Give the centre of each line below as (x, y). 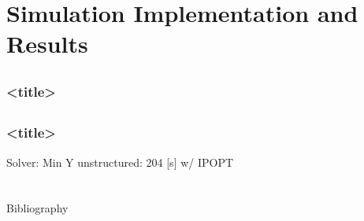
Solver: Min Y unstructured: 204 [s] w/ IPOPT (120, 162)
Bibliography (37, 208)
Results (47, 44)
